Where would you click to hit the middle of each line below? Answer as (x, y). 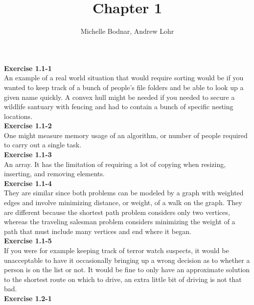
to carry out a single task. (43, 145)
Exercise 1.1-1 (28, 68)
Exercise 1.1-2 (28, 126)
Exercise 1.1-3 (28, 154)
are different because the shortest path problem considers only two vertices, (117, 212)
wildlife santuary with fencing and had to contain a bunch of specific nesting (119, 106)
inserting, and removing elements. (54, 174)
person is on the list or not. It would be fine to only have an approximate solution (127, 270)
